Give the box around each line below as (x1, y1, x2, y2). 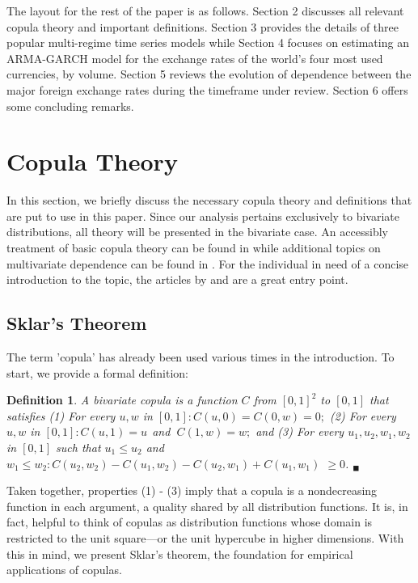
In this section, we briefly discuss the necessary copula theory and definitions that (6, 192, 412, 209)
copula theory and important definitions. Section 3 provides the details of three (6, 18, 399, 35)
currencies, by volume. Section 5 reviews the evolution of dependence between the (6, 65, 412, 82)
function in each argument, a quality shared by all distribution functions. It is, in (6, 497, 408, 514)
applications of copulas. (6, 561, 122, 578)
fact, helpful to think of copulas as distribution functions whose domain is (6, 513, 373, 530)
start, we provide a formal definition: (6, 364, 188, 381)
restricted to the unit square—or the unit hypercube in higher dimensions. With (6, 529, 404, 546)
